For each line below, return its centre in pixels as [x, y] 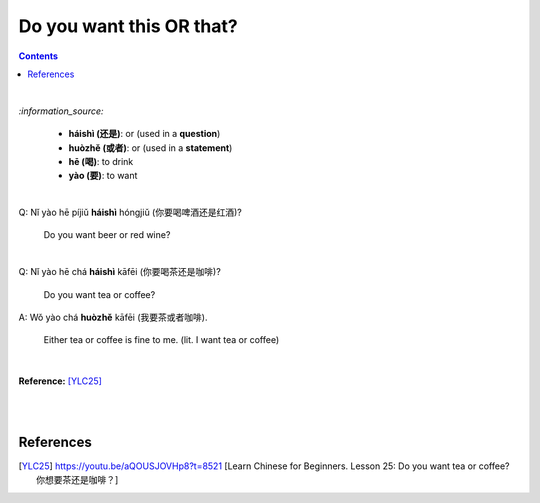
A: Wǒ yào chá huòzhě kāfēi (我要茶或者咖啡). [113, 317]
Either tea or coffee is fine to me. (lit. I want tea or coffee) [161, 340]
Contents [38, 56]
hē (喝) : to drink [101, 161]
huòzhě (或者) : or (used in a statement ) [150, 147]
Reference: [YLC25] [60, 381]
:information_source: [61, 111]
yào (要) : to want [103, 176]
